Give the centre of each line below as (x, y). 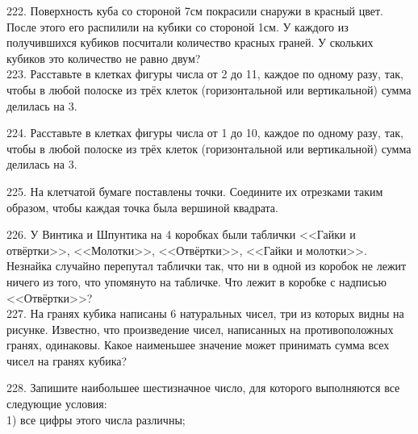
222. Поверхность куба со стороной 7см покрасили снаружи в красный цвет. (195, 10)
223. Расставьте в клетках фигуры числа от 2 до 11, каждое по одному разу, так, (205, 74)
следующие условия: (57, 404)
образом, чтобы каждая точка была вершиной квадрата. (142, 207)
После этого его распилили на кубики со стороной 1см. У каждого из (178, 26)
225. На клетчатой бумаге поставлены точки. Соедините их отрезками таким (195, 191)
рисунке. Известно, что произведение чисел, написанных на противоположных (200, 329)
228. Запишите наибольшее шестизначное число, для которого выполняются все (203, 388)
